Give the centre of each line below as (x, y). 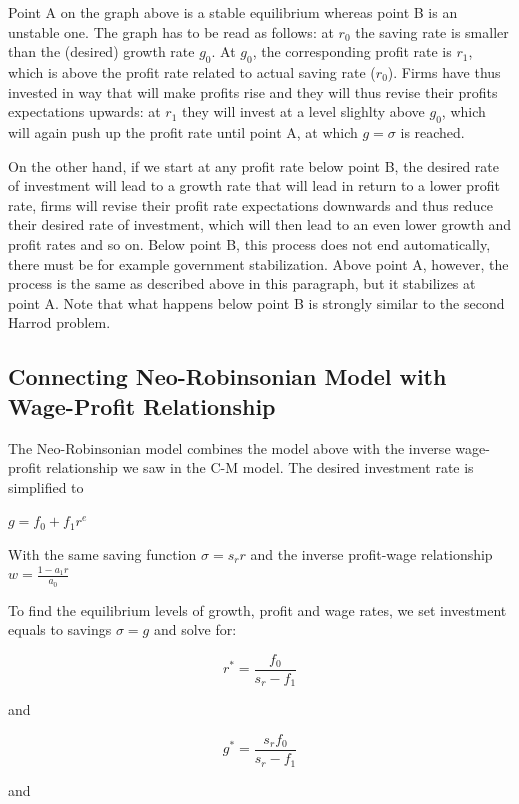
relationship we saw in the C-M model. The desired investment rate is (260, 467)
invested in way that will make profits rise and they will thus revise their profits (253, 91)
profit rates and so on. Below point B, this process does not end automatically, (249, 243)
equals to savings (60, 629)
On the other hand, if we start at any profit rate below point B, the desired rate (253, 165)
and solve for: (195, 629)
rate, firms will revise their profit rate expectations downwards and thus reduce (250, 204)
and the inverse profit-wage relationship (371, 553)
